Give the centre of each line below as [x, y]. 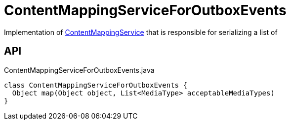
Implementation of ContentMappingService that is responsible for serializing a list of [141, 32]
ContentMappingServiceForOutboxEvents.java [79, 70]
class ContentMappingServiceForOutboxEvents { [96, 85]
